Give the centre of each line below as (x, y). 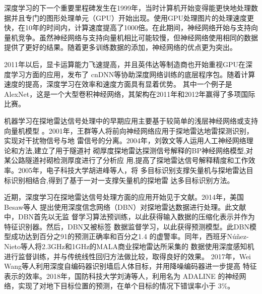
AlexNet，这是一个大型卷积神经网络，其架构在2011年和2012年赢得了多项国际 (130, 94)
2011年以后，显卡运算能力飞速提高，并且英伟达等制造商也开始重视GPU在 (125, 64)
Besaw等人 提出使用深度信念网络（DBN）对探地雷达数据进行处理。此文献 (125, 207)
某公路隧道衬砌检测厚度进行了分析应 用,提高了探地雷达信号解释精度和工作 (126, 160)
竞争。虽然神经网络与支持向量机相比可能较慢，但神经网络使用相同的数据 (138, 37)
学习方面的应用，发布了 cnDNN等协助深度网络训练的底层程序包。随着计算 (133, 74)
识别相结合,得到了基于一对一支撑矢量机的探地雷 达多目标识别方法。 (122, 180)
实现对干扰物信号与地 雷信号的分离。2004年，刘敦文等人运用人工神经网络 (125, 140)
